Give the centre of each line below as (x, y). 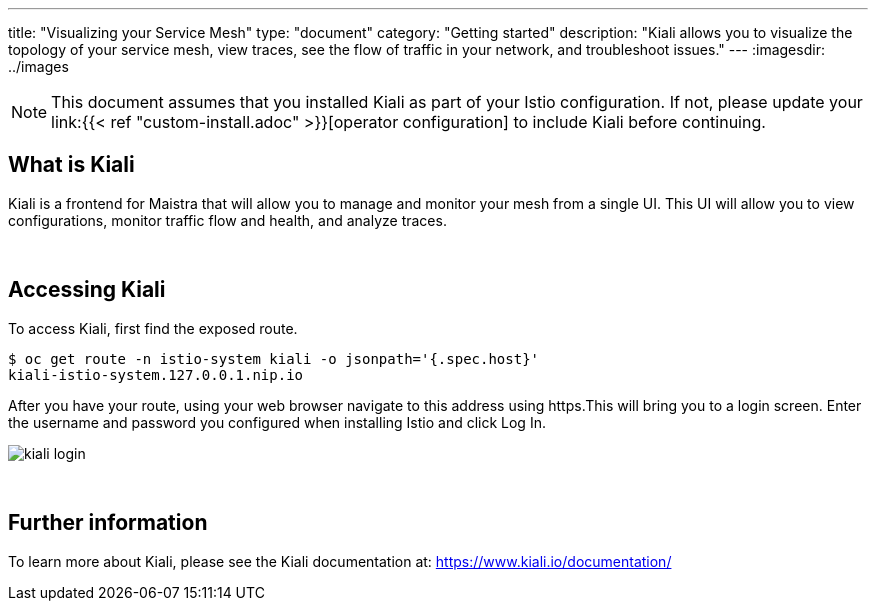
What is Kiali (71, 165)
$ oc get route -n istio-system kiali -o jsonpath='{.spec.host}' (274, 358)
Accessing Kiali (87, 290)
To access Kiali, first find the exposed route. (153, 328)
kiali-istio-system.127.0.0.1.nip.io (156, 374)
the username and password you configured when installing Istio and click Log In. (277, 422)
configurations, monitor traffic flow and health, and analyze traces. (227, 220)
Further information (108, 523)
